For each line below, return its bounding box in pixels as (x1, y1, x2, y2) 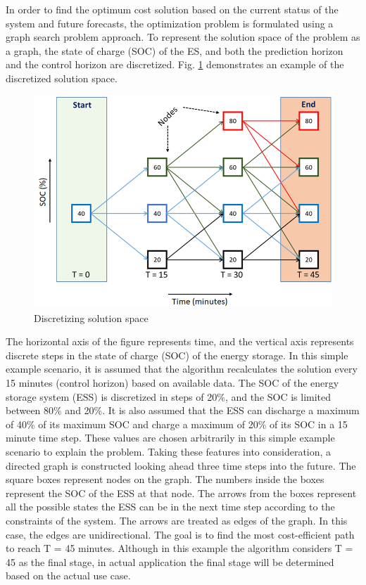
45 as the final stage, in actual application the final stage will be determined (6, 554, 334, 569)
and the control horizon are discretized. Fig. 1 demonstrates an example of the (6, 57, 344, 72)
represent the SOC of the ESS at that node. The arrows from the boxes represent (6, 485, 357, 500)
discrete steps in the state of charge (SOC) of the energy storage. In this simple (6, 347, 348, 362)
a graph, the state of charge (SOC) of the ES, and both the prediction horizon (6, 43, 343, 58)
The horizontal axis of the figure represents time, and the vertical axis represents (6, 334, 354, 349)
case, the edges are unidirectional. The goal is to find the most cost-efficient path (6, 527, 355, 541)
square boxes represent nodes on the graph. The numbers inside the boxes (6, 472, 324, 487)
